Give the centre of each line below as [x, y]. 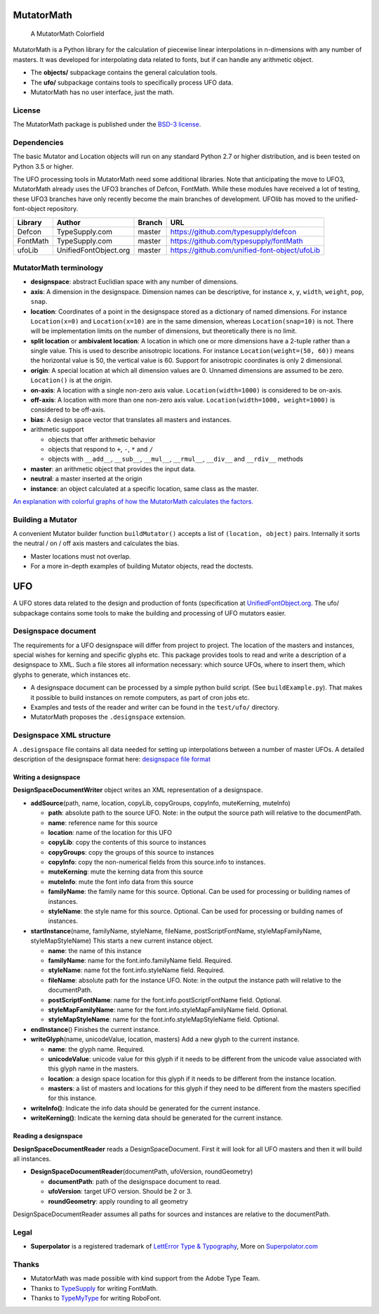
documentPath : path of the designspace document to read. [134, 1181]
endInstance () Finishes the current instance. [95, 1029]
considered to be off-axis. [68, 410]
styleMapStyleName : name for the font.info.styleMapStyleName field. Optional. [164, 1019]
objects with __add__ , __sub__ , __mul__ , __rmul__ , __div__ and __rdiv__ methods [175, 459]
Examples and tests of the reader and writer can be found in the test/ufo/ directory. [155, 708]
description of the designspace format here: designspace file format [112, 759]
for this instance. [72, 1098]
